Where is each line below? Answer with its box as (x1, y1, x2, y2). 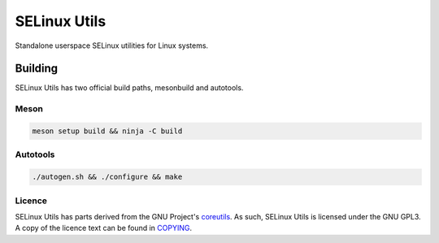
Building (15, 62, 59, 76)
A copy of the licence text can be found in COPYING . (15, 223, 193, 233)
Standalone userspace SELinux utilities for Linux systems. (15, 41, 209, 50)
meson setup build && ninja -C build (32, 127, 183, 136)
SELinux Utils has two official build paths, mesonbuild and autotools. (15, 83, 244, 93)
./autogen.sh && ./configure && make (32, 172, 183, 182)
